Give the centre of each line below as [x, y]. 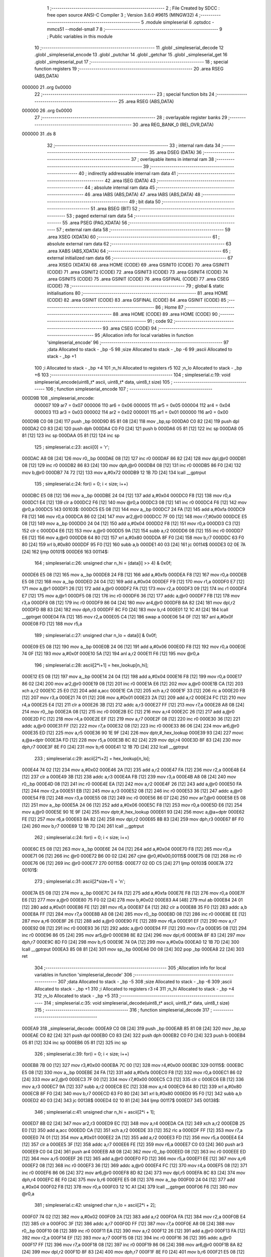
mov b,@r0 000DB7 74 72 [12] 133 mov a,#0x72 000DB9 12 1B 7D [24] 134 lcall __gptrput [114, 472]
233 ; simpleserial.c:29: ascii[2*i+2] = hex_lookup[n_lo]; [92, 758]
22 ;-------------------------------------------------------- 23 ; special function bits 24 [124, 94]
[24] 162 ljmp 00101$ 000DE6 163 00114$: [65, 552]
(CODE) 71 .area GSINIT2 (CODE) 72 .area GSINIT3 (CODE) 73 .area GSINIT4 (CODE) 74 [138, 272]
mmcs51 [55, 29]
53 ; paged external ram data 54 [99, 216]
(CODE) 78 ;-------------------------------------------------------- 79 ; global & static [135, 286]
